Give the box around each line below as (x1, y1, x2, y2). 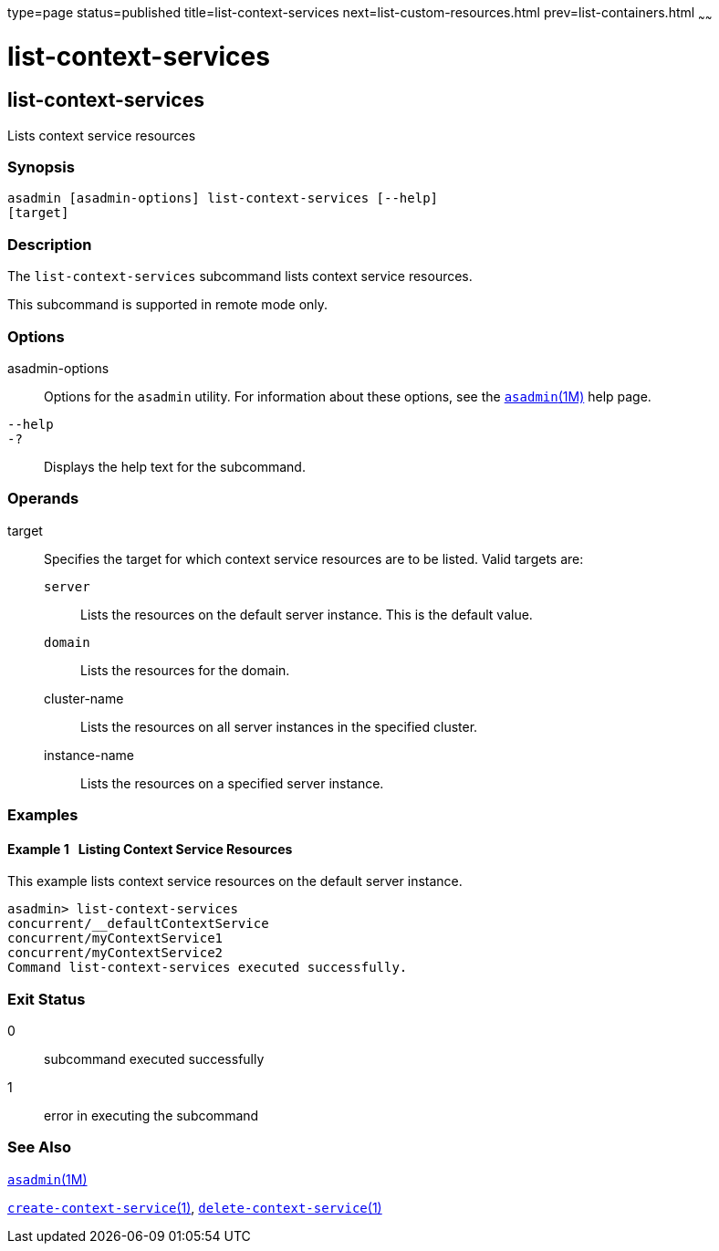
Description (7, 235, 92, 254)
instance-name (44, 746, 134, 763)
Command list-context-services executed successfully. (7, 960, 408, 975)
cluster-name (44, 690, 124, 706)
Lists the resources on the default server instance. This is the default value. (80, 606, 533, 622)
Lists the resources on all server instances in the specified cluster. (80, 718, 478, 735)
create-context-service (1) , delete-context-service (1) (7, 1199, 382, 1215)
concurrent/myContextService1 (7, 931, 224, 946)
